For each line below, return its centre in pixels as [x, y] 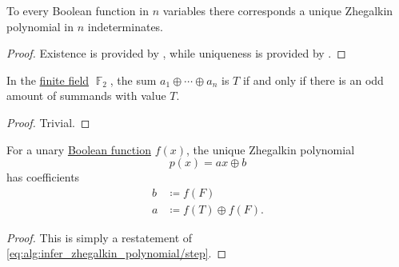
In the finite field [48, 80]
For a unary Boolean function [79, 149]
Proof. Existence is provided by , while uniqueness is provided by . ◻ [176, 53]
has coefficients [43, 177]
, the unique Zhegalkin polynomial [271, 149]
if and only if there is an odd [313, 80]
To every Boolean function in [78, 10]
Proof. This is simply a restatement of [100, 237]
